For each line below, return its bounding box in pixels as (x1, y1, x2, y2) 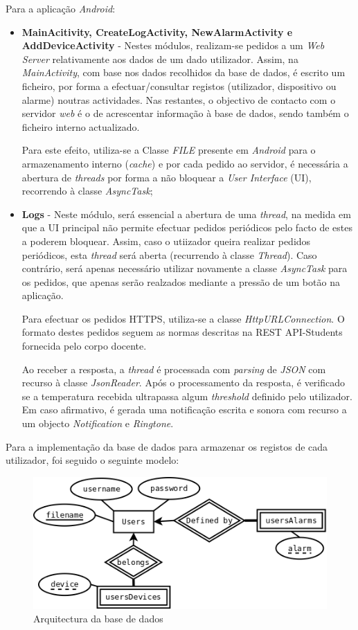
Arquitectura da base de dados (33, 611, 163, 626)
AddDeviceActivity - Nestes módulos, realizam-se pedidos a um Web (21, 38, 325, 53)
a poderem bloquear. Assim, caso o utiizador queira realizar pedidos (21, 233, 311, 248)
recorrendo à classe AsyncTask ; (21, 183, 153, 198)
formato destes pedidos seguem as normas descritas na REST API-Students (21, 325, 343, 339)
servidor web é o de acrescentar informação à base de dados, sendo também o (21, 106, 349, 120)
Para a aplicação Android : (6, 1, 116, 15)
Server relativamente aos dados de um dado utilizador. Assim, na (21, 51, 298, 66)
